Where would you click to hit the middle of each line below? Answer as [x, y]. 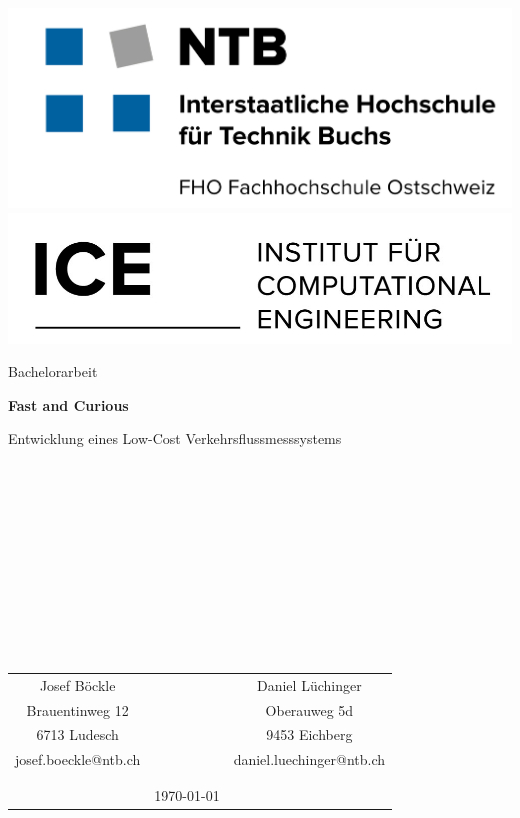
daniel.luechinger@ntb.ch [309, 759]
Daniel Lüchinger [309, 684]
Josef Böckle [77, 684]
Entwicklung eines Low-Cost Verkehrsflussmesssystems [175, 438]
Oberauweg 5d [309, 709]
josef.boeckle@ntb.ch [78, 759]
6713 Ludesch [77, 734]
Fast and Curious [68, 404]
